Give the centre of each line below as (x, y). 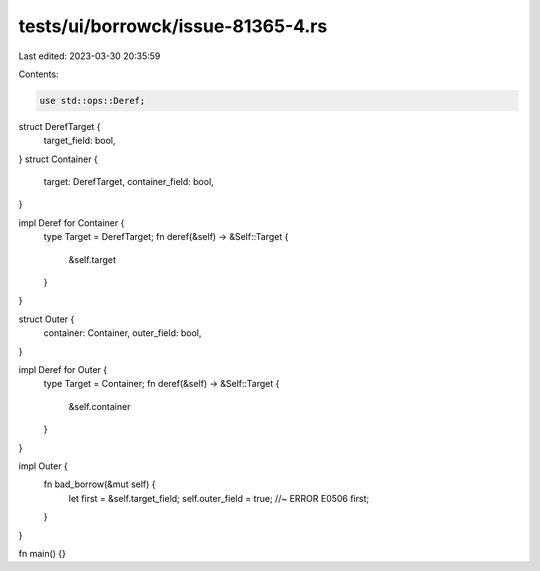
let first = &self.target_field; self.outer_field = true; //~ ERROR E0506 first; (219, 498)
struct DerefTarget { (59, 126)
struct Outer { (46, 319)
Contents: (38, 74)
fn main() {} (42, 553)
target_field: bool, (79, 141)
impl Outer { (43, 466)
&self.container (99, 406)
